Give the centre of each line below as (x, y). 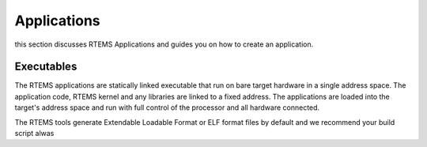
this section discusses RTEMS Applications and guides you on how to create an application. (164, 44)
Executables (46, 67)
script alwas (34, 134)
